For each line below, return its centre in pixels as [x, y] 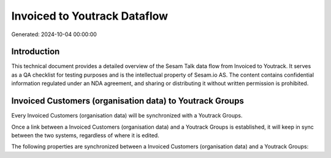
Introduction [36, 52]
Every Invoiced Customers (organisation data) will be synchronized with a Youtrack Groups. [127, 116]
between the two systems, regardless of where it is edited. [85, 135]
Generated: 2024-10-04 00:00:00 [54, 34]
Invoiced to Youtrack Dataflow [90, 16]
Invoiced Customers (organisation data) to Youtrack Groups [128, 101]
